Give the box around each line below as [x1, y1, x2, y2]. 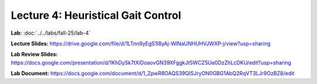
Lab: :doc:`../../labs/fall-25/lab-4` [11, 29, 91, 36]
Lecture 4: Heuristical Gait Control [11, 9, 181, 22]
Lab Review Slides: [11, 51, 58, 58]
